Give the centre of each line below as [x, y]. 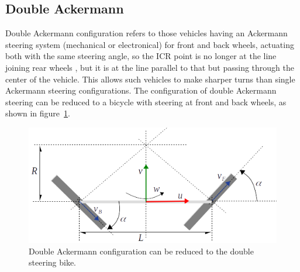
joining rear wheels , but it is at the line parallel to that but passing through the [150, 67]
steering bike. [53, 262]
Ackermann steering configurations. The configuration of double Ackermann [141, 90]
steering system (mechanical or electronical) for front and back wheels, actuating [150, 44]
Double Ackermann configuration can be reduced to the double [141, 251]
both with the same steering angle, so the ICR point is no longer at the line [141, 56]
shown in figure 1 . [38, 113]
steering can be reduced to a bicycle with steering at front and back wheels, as [146, 101]
